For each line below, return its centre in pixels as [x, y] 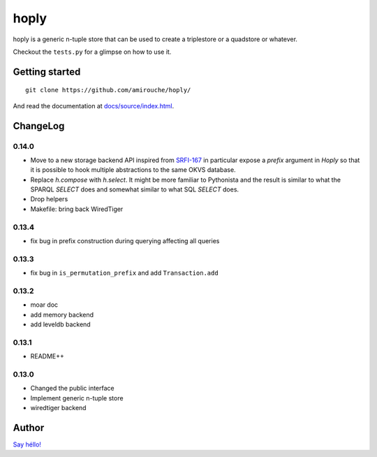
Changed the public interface [72, 389]
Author [29, 427]
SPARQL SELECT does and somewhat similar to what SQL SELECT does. [135, 189]
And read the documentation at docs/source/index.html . [94, 106]
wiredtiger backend [58, 408]
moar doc [44, 305]
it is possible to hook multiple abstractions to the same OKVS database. [133, 170]
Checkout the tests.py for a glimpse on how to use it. [92, 52]
